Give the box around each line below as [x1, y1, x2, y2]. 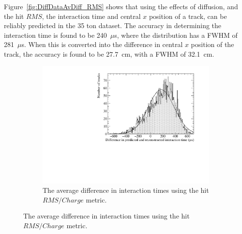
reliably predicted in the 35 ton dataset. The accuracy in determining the [4, 20, 222, 31]
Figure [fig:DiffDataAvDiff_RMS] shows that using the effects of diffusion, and [4, 1, 238, 11]
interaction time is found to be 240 [4, 30, 107, 40]
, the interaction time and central [42, 11, 141, 21]
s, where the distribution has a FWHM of [114, 30, 238, 40]
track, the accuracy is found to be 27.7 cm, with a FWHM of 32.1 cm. [4, 48, 214, 59]
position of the [191, 39, 234, 49]
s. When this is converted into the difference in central [21, 39, 183, 49]
